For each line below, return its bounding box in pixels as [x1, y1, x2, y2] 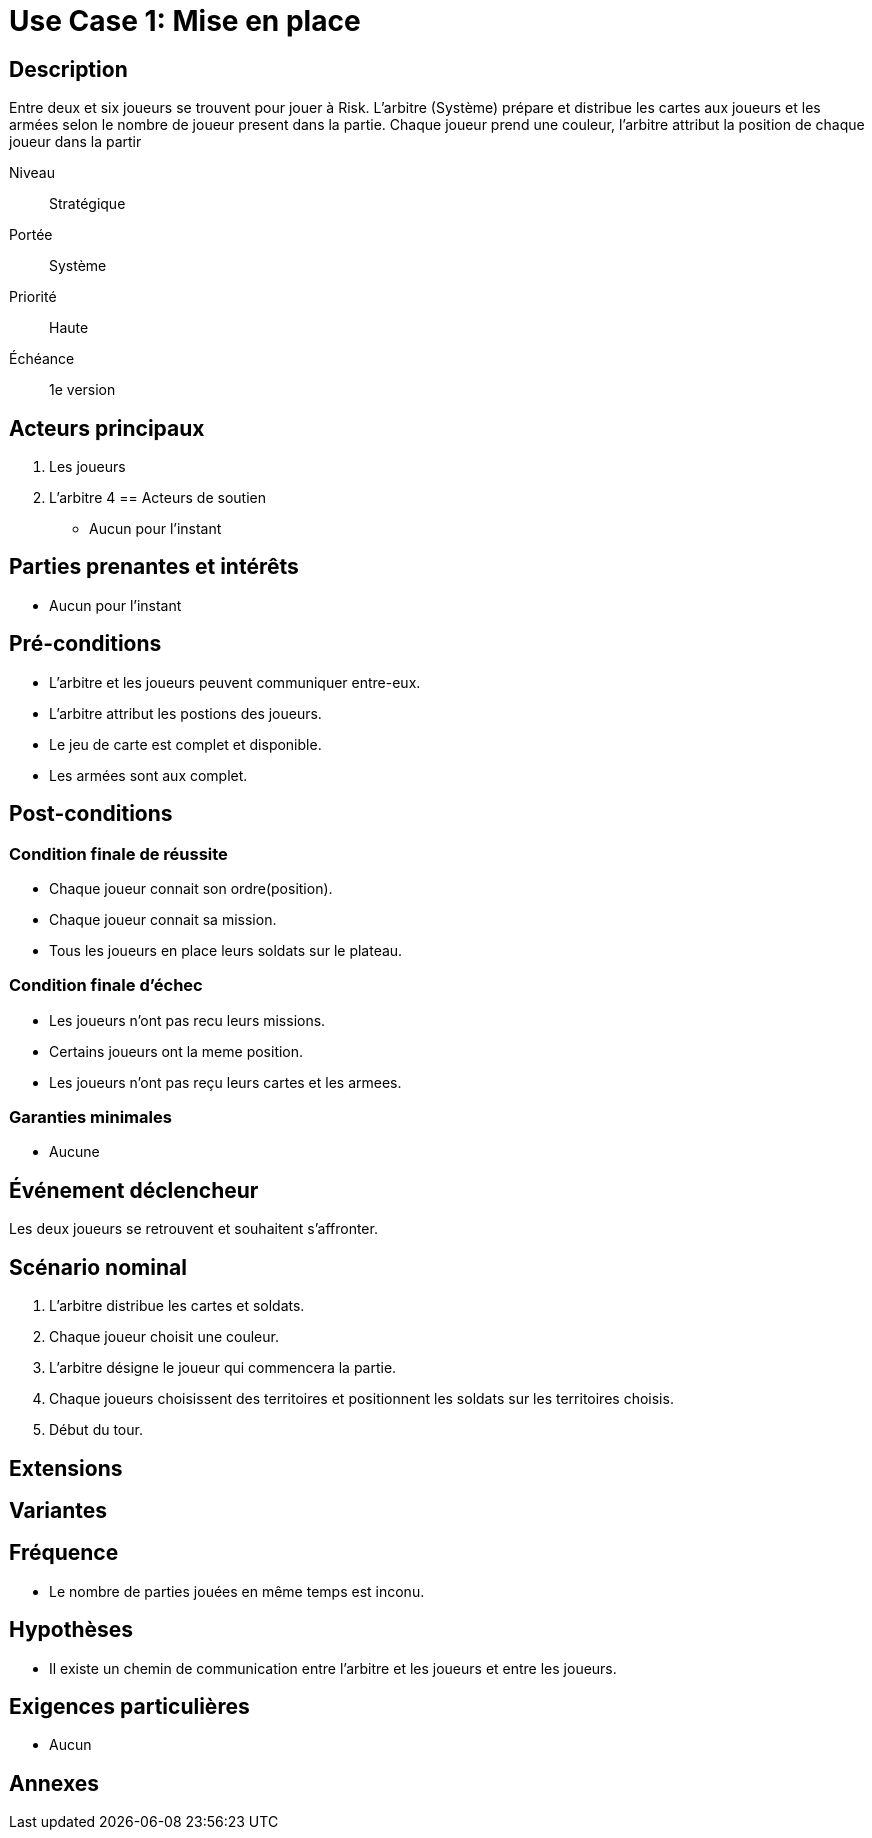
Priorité [9, 288, 57, 306]
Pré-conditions [9, 631, 162, 657]
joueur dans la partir [9, 133, 142, 151]
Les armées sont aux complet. [49, 766, 248, 784]
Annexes [9, 1770, 99, 1796]
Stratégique [49, 195, 126, 213]
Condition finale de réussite [9, 843, 228, 864]
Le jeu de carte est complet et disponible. [49, 735, 322, 753]
